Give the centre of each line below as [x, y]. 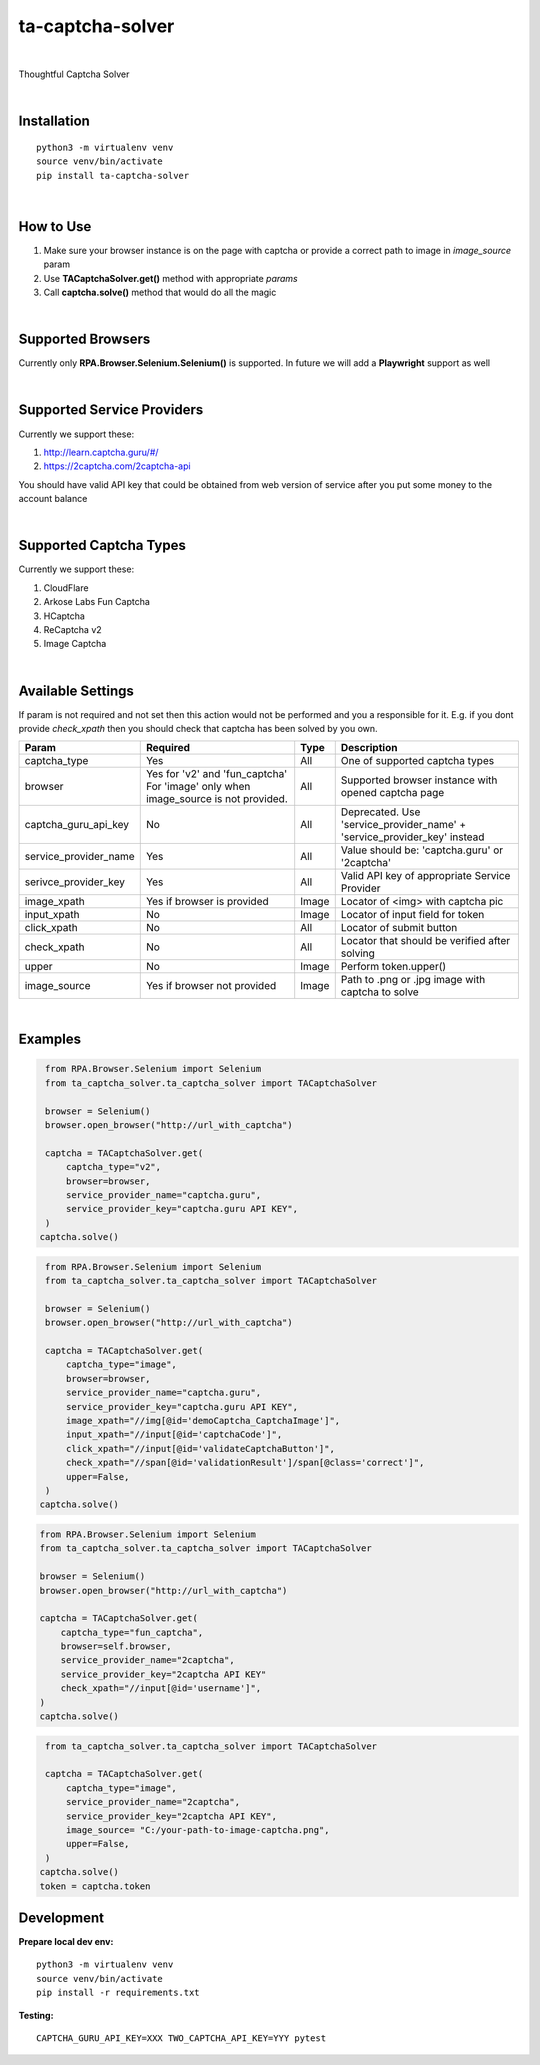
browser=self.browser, [116, 1646]
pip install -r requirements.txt [118, 1993]
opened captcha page [392, 793]
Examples [50, 1039]
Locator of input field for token [412, 915]
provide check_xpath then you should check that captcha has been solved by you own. [198, 729]
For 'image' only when [198, 787]
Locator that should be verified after [425, 941]
